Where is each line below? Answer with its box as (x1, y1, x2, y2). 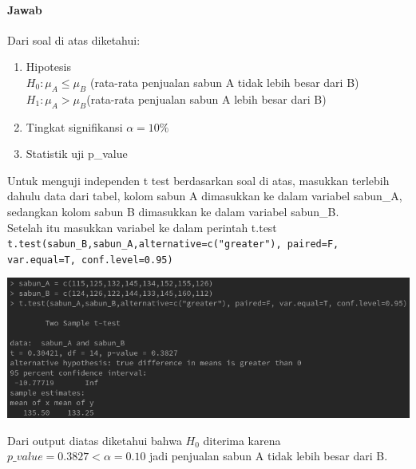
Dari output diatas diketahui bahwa (7, 432, 182, 448)
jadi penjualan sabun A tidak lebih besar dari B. (149, 447, 388, 464)
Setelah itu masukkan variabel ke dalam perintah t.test (7, 219, 277, 235)
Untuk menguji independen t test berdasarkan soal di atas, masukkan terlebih (7, 171, 390, 188)
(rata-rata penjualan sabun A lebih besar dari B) (86, 90, 327, 107)
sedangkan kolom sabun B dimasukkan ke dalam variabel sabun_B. (7, 203, 339, 219)
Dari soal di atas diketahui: (7, 31, 141, 48)
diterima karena (203, 432, 281, 448)
